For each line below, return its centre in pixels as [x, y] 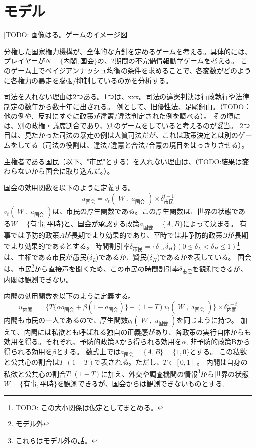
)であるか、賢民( [123, 257]
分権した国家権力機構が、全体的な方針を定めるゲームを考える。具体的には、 [128, 51]
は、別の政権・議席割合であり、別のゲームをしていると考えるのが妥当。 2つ [127, 125]
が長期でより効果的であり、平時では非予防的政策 [143, 234]
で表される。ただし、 [129, 362]
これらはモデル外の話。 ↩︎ [56, 440]
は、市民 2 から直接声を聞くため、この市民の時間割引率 [92, 268]
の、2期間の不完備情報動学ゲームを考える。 [168, 61]
